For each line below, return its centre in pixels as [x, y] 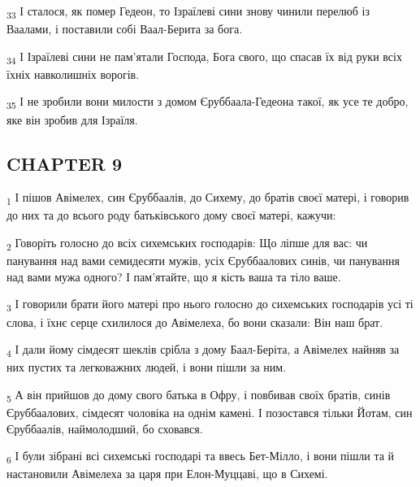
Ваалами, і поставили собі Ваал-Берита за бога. [125, 29]
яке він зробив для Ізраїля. [72, 119]
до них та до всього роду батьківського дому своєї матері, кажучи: [171, 215]
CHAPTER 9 [65, 163]
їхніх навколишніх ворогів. [73, 74]
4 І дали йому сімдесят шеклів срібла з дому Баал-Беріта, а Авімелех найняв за [203, 350]
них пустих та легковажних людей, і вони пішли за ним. [147, 367]
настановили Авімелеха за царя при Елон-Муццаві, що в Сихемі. [167, 474]
